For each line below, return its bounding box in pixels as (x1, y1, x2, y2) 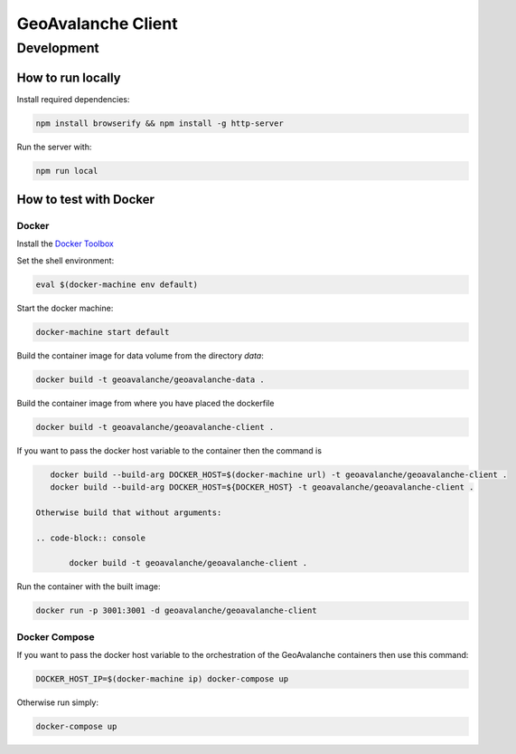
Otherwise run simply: (16, 697, 99, 708)
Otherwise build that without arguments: (35, 507, 222, 518)
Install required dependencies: (16, 93, 130, 104)
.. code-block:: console (35, 532, 146, 543)
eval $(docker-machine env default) (35, 279, 199, 290)
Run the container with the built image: (16, 581, 161, 592)
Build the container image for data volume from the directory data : (16, 349, 264, 361)
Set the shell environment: (16, 254, 115, 266)
